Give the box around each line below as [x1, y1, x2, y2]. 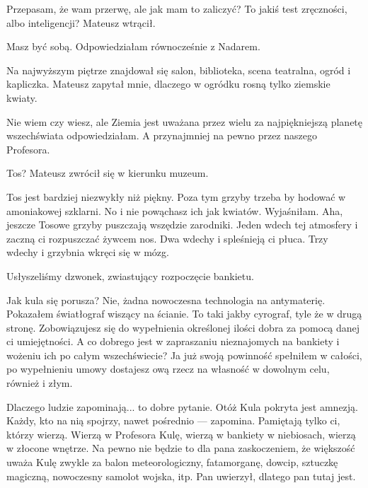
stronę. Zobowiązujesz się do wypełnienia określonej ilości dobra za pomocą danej [6, 320, 360, 335]
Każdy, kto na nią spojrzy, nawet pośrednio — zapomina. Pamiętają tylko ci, [6, 413, 340, 428]
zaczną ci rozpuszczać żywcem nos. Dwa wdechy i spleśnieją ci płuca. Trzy [6, 231, 328, 245]
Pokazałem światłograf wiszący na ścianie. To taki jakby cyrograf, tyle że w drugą [6, 306, 362, 321]
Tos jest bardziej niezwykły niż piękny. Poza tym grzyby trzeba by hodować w [6, 189, 346, 204]
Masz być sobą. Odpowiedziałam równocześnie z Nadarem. [6, 39, 260, 54]
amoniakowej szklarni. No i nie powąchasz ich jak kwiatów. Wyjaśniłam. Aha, [6, 203, 343, 218]
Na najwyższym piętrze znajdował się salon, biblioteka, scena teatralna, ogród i [6, 62, 351, 77]
